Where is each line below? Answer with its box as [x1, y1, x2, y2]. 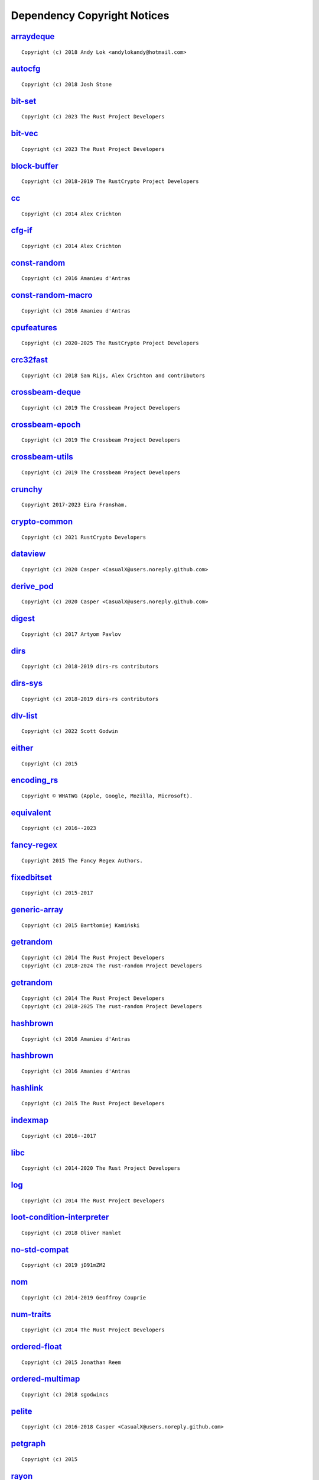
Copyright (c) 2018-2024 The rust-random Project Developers [21, 963, 202, 969]
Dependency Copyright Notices [11, 9, 170, 22]
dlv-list [11, 710, 38, 720]
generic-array [11, 905, 64, 915]
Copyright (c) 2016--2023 [21, 825, 97, 832]
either [11, 743, 34, 753]
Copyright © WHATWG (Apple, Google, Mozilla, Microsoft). [21, 792, 193, 799]
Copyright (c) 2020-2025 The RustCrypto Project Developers [21, 340, 199, 346]
